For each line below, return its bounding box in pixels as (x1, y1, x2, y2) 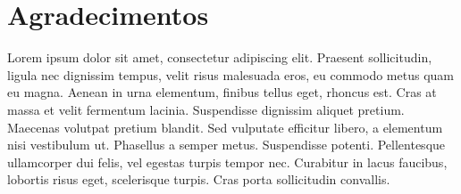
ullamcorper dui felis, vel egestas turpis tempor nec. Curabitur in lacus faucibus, (7, 152, 448, 171)
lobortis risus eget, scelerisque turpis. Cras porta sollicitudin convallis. (7, 170, 390, 189)
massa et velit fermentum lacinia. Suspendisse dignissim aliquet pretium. (7, 100, 405, 118)
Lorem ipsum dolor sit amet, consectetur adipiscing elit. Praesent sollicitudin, (7, 48, 432, 67)
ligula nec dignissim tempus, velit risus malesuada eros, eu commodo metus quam (7, 65, 454, 84)
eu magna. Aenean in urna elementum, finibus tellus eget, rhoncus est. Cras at (7, 83, 437, 101)
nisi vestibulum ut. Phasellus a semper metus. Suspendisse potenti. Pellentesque (7, 135, 446, 154)
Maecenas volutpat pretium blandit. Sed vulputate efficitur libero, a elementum (7, 117, 443, 136)
